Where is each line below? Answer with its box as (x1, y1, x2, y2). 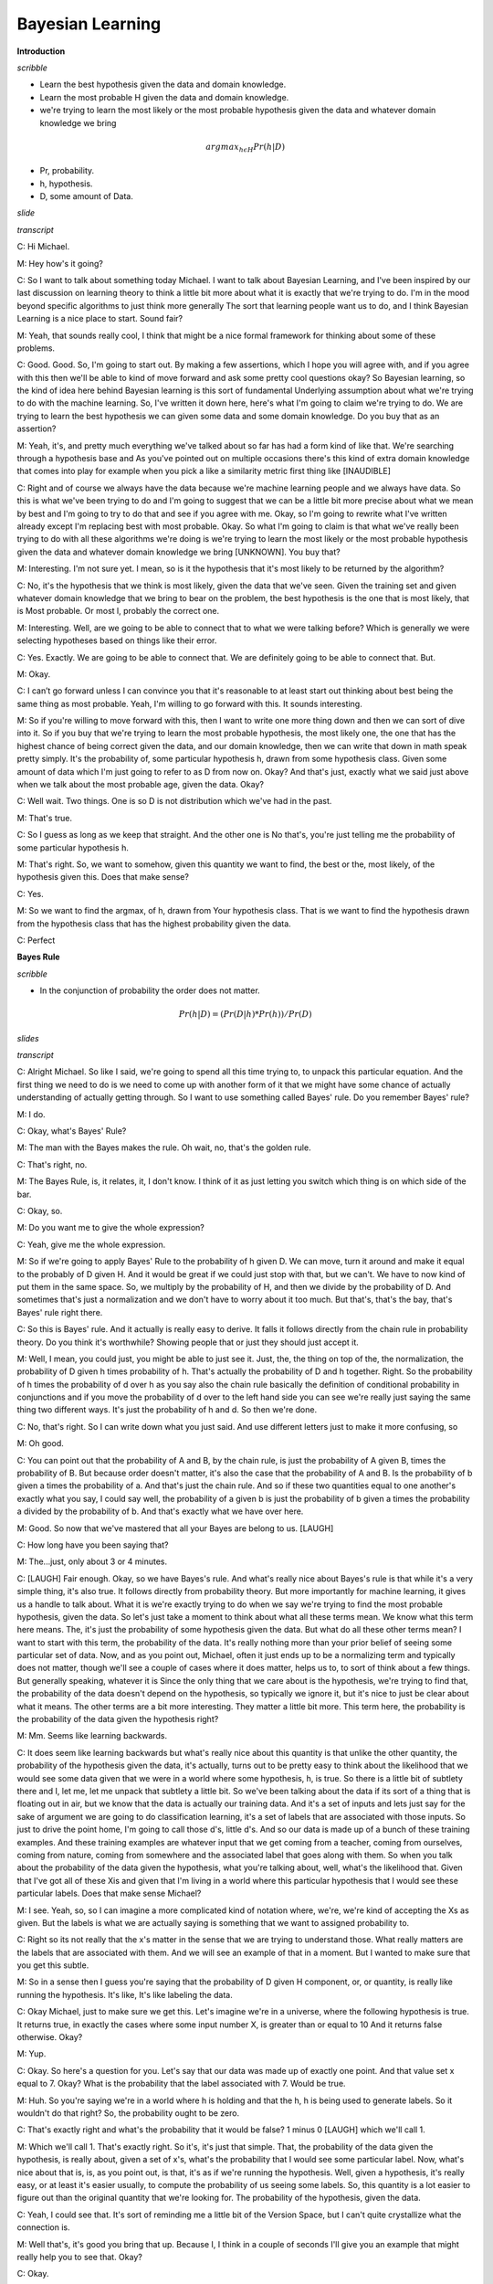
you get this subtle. (16, 1960, 89, 1971)
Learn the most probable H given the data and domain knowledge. (39, 91, 289, 102)
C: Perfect (16, 935, 56, 946)
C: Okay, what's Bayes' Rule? (16, 1126, 127, 1137)
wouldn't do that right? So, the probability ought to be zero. (16, 2107, 240, 2119)
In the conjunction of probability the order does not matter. (39, 985, 260, 996)
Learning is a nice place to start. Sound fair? (16, 313, 184, 324)
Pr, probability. (39, 165, 95, 176)
